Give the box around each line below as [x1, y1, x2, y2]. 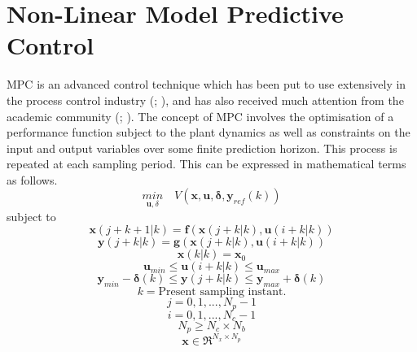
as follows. [7, 171, 58, 188]
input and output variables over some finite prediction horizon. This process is [7, 139, 397, 156]
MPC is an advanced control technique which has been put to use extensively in [7, 76, 406, 93]
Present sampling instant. [158, 286, 287, 298]
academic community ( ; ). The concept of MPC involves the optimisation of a [7, 107, 394, 124]
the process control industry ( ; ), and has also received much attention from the [7, 91, 404, 108]
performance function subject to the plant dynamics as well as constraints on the [7, 124, 410, 141]
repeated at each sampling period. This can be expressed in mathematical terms [7, 155, 406, 172]
